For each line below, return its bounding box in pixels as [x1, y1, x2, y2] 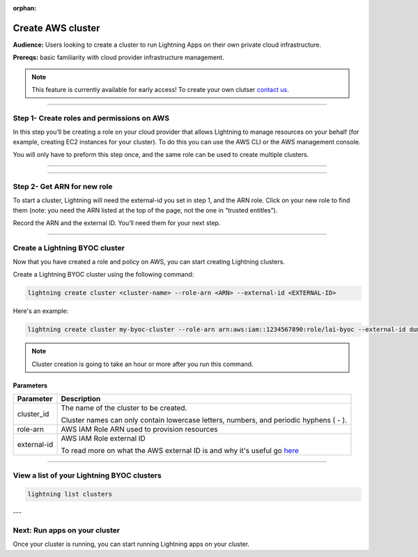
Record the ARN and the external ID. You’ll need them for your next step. [13, 218, 221, 227]
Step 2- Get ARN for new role [13, 181, 113, 191]
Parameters [13, 381, 48, 390]
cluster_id [17, 409, 49, 419]
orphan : [13, 4, 37, 12]
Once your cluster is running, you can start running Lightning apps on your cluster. [13, 540, 250, 549]
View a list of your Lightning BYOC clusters [13, 471, 162, 480]
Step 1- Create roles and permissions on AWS [13, 113, 170, 123]
